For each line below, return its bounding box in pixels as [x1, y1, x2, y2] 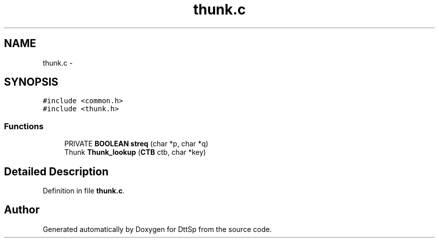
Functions [4, 121, 44, 131]
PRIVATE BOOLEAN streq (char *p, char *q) [64, 139, 208, 148]
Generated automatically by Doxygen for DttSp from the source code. [43, 224, 272, 233]
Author [4, 203, 40, 216]
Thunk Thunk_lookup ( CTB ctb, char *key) [64, 148, 206, 157]
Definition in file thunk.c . [43, 186, 125, 195]
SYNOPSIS [4, 76, 59, 89]
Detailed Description [4, 165, 109, 178]
